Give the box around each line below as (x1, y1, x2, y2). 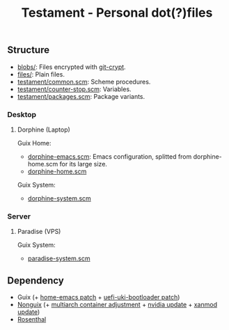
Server (7, 211, 31, 221)
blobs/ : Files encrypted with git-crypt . (17, 63, 127, 71)
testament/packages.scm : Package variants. (17, 92, 145, 100)
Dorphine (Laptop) (17, 125, 71, 134)
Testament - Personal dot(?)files (21, 5, 213, 21)
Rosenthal (17, 315, 47, 324)
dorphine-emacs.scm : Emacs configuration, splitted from (27, 152, 192, 161)
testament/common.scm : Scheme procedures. (17, 77, 151, 86)
